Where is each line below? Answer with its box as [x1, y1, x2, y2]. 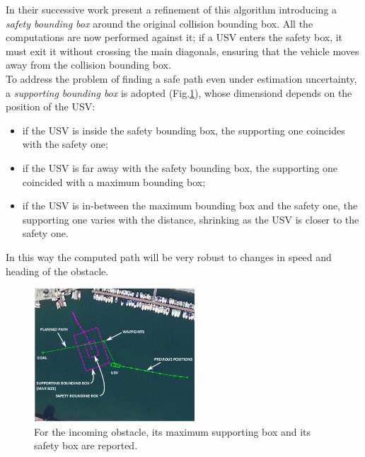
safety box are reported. [34, 438, 138, 453]
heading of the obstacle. [6, 263, 109, 278]
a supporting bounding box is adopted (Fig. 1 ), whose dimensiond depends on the [6, 85, 352, 100]
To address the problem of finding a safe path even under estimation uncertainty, [6, 71, 357, 86]
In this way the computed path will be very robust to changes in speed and [6, 249, 332, 264]
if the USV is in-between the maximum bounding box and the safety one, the [22, 198, 358, 213]
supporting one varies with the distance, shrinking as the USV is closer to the [22, 212, 359, 226]
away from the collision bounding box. [6, 57, 171, 72]
